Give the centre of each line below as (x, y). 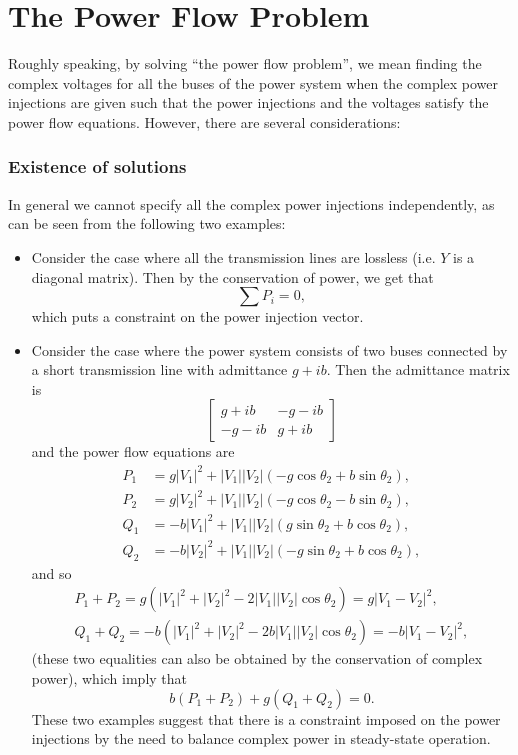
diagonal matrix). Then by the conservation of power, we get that (232, 276)
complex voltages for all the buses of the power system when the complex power (253, 82)
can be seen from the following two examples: (147, 223)
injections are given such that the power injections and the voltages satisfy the (248, 102)
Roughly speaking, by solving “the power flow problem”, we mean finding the (245, 63)
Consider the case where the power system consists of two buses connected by (269, 349)
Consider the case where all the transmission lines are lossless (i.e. (233, 256)
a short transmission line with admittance (159, 369)
